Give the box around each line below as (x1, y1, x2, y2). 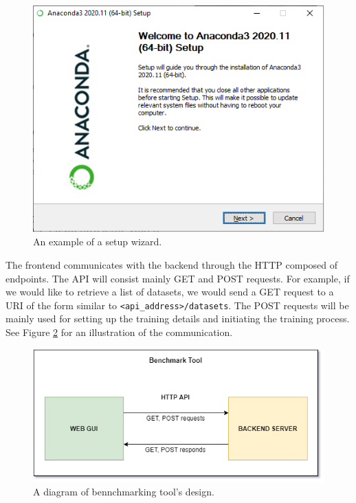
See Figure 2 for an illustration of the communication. (5, 325, 233, 339)
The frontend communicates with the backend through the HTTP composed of (5, 258, 338, 272)
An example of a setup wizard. (33, 234, 162, 249)
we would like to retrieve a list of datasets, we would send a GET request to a (5, 284, 334, 299)
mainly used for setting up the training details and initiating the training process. (5, 311, 350, 326)
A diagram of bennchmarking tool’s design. (33, 484, 214, 499)
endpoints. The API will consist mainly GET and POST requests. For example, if (5, 271, 350, 285)
